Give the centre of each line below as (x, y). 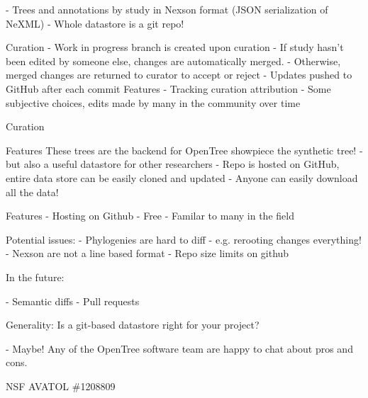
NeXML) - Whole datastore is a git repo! (95, 23)
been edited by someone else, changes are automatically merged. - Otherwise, (173, 61)
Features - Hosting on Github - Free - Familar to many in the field (150, 216)
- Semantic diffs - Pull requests (73, 301)
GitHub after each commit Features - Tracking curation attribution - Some (168, 88)
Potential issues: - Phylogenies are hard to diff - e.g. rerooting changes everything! (184, 239)
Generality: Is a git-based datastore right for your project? (133, 325)
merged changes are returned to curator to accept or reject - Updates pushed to (179, 75)
